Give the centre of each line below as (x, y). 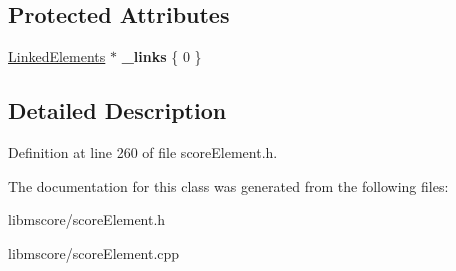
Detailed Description (117, 110)
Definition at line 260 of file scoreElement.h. (143, 152)
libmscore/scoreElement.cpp (94, 252)
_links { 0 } (161, 56)
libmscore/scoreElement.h (87, 219)
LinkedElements (57, 56)
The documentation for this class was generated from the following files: (228, 185)
